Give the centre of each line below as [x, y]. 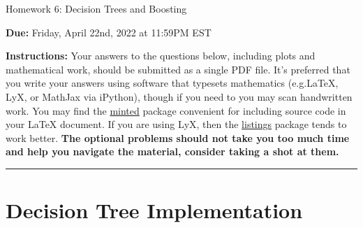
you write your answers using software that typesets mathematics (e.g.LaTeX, [172, 83]
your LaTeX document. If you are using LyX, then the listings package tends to [176, 124]
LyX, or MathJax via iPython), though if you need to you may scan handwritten [179, 96]
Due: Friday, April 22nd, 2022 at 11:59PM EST [109, 32]
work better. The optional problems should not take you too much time [178, 137]
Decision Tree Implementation [154, 210]
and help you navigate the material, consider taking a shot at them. [172, 151]
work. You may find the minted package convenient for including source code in [176, 110]
